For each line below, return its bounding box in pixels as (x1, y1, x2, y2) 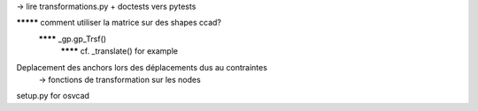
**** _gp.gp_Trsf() (38, 33, 106, 44)
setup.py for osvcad (16, 91, 90, 101)
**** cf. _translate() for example (60, 46, 179, 56)
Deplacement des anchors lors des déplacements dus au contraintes (16, 62, 267, 72)
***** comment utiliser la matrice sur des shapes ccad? (16, 18, 221, 28)
